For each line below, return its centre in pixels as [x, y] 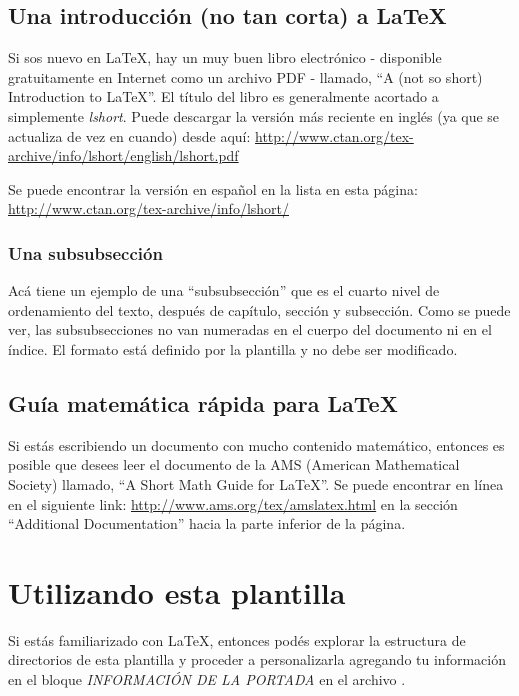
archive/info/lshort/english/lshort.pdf [123, 155]
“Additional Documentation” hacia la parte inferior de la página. [207, 523]
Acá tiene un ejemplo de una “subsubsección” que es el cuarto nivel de [224, 290]
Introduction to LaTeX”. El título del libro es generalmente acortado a [223, 96]
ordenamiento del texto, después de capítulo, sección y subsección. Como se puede [259, 309]
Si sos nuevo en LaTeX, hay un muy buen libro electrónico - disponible [225, 57]
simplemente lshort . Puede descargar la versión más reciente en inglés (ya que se [254, 115]
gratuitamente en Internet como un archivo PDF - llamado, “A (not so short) [245, 76]
